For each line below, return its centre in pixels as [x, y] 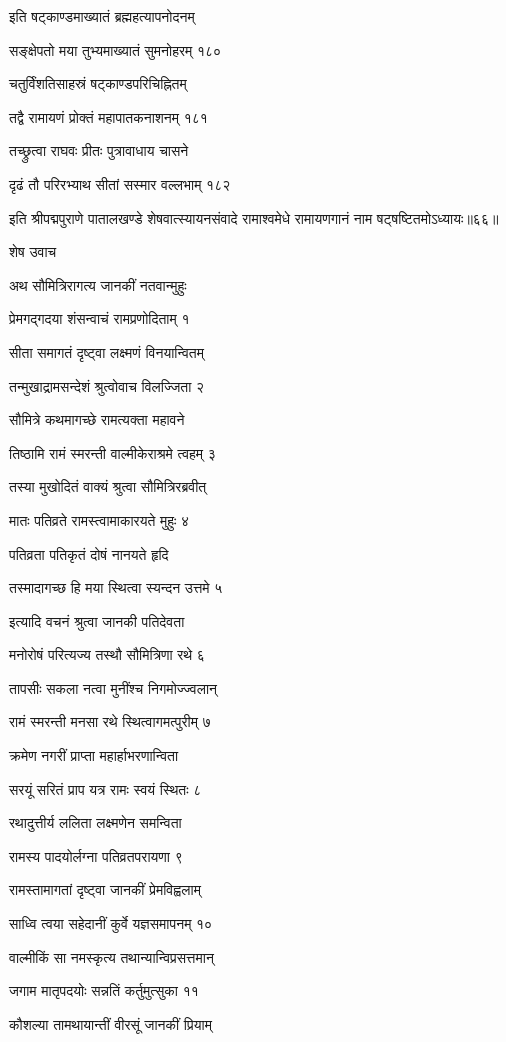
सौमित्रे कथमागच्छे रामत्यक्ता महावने [97, 419]
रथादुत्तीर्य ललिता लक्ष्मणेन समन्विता [95, 822]
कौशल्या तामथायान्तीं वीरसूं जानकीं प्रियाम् [110, 1023]
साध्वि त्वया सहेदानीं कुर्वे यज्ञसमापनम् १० [111, 923]
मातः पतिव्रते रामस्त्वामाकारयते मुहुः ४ [99, 519]
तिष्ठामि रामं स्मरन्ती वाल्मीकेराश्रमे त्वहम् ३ [112, 452]
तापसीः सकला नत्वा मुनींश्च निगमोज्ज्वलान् [113, 687]
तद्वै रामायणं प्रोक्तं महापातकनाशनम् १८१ [108, 116]
